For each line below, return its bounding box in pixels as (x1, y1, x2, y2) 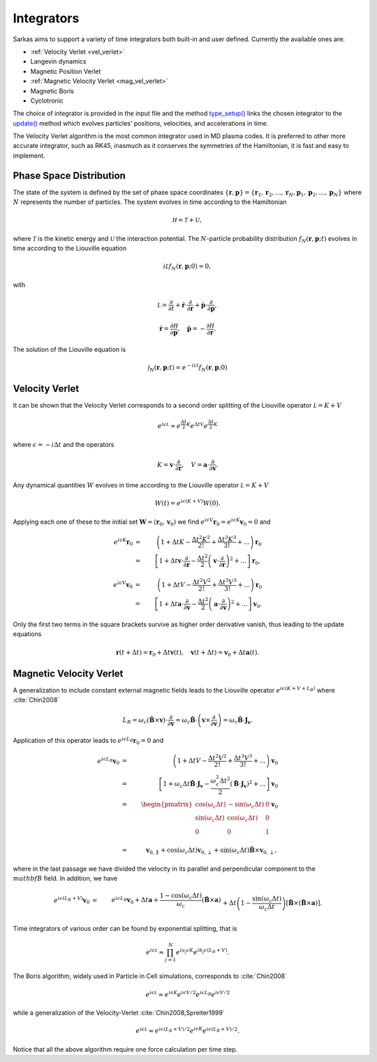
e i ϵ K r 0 (113, 536, 133, 547)
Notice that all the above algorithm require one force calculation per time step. (13, 1045, 238, 1054)
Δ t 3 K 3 (217, 534, 237, 543)
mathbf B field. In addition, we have (13, 874, 118, 883)
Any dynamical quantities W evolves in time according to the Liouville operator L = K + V (13, 481, 269, 489)
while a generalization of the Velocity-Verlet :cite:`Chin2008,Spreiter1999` (13, 1009, 225, 1017)
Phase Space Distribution (13, 170, 126, 182)
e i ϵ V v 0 (112, 580, 133, 590)
